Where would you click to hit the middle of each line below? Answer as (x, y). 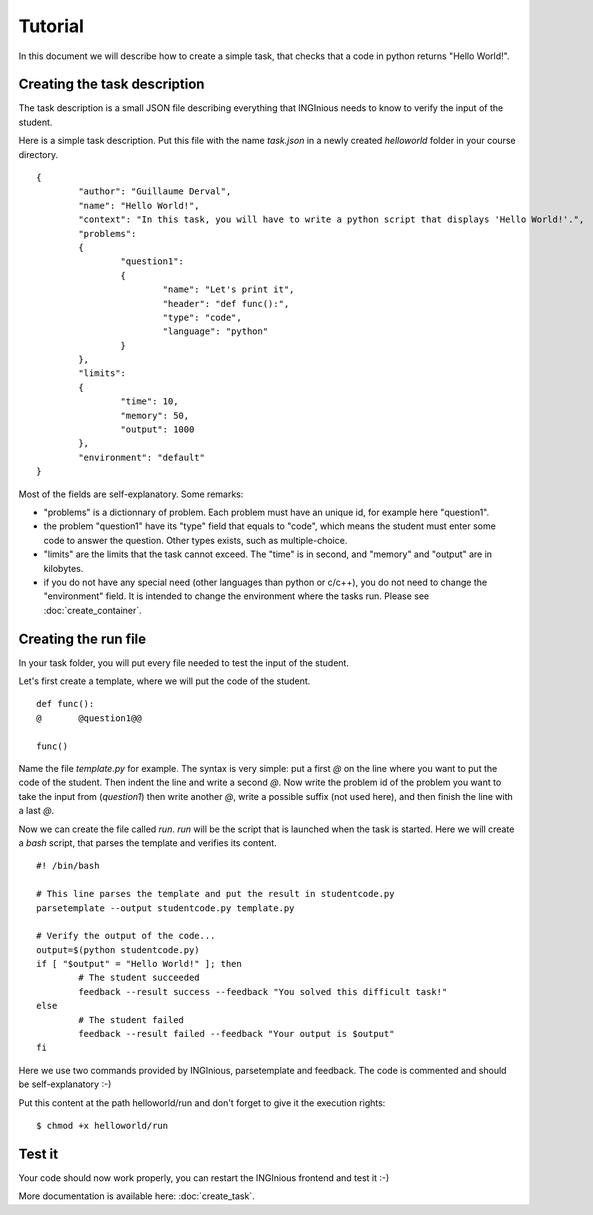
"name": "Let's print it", (228, 289)
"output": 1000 (157, 429)
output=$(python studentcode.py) (118, 949)
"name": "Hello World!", (139, 205)
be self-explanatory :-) (65, 1084)
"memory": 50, (155, 415)
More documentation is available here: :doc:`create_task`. (136, 1196)
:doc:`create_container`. (92, 610)
